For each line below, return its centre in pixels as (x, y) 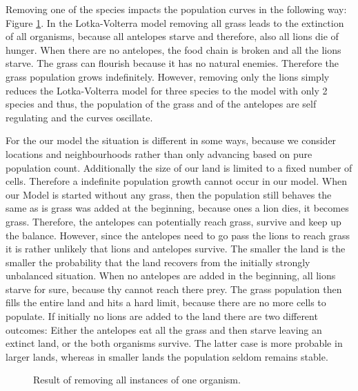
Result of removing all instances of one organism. (137, 380)
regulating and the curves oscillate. (79, 117)
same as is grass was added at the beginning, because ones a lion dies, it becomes (177, 208)
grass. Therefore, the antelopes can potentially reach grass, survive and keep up (173, 221)
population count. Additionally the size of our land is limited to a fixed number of (179, 167)
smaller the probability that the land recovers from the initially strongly (158, 262)
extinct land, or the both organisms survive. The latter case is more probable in (174, 343)
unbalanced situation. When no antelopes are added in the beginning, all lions (171, 275)
